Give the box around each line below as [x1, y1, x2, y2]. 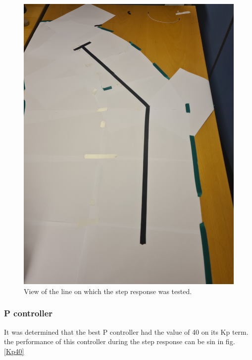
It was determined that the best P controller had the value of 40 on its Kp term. [4, 326, 249, 337]
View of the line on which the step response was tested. [24, 286, 192, 296]
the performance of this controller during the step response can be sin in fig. [4, 336, 235, 347]
